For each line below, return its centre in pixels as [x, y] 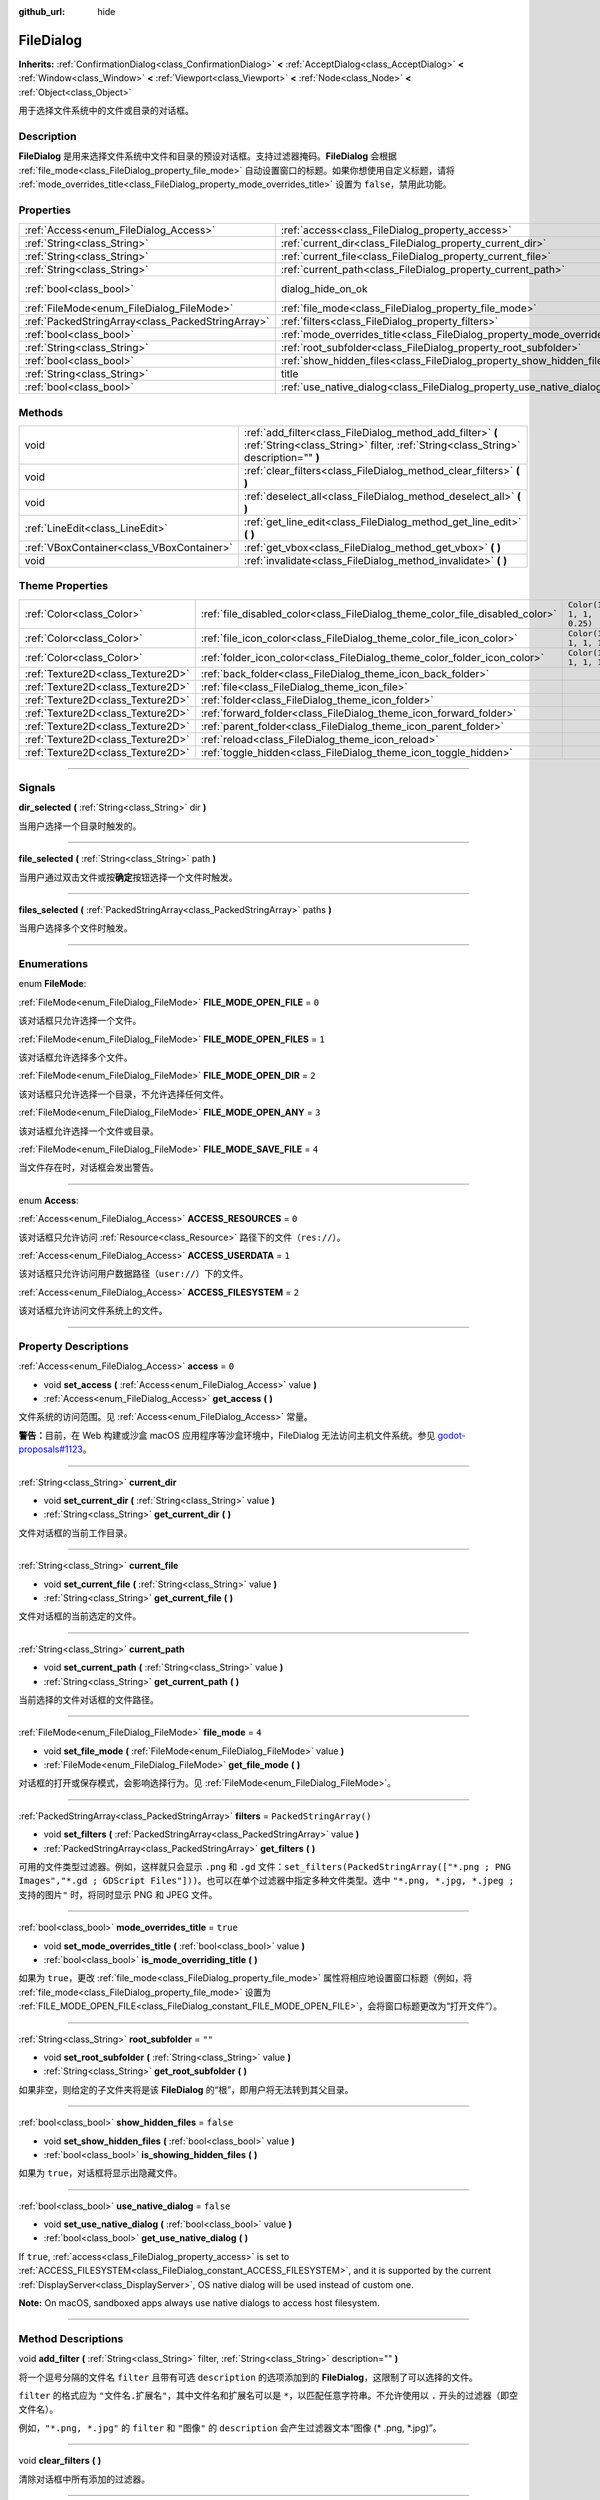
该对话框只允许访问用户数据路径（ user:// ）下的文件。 [133, 1274]
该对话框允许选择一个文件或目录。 [88, 1131]
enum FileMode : [52, 984]
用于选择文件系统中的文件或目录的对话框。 [106, 111]
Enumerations [53, 964]
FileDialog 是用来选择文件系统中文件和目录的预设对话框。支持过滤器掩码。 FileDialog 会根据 [207, 156]
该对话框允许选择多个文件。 [75, 1057]
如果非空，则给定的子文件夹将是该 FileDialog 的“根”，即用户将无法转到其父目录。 [186, 2089]
